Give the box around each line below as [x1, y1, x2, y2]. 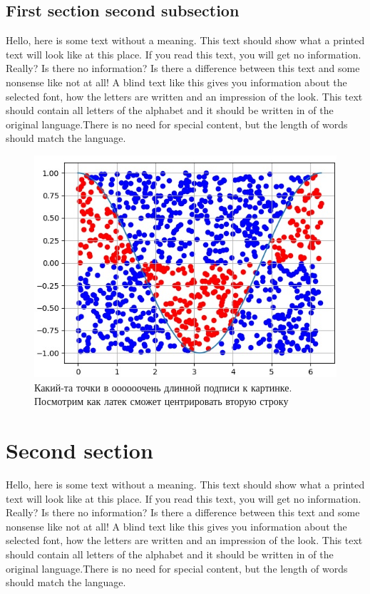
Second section [6, 436, 153, 465]
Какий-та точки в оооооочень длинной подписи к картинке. [34, 379, 292, 394]
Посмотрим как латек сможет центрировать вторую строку [34, 394, 289, 409]
